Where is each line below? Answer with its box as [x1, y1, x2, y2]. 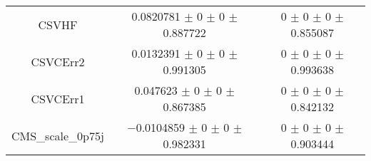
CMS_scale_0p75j [11, 127, 104, 144]
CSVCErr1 [31, 90, 85, 107]
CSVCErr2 [31, 53, 85, 70]
